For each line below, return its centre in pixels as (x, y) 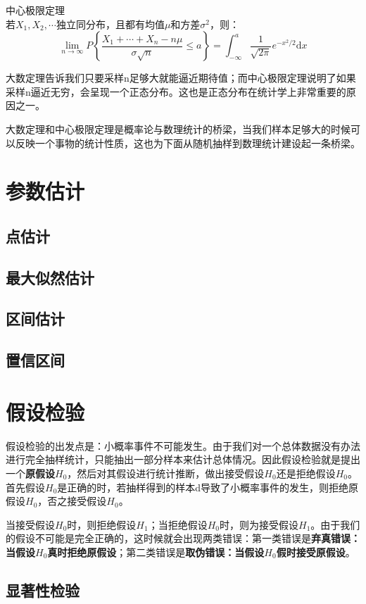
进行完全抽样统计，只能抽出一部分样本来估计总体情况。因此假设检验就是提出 (183, 459)
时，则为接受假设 (259, 524)
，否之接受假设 (72, 501)
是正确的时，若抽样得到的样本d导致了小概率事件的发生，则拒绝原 (208, 487)
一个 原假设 (30, 473)
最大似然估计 (50, 277)
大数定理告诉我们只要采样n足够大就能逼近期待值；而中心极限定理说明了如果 (181, 78)
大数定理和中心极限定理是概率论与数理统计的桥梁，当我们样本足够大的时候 (178, 128)
